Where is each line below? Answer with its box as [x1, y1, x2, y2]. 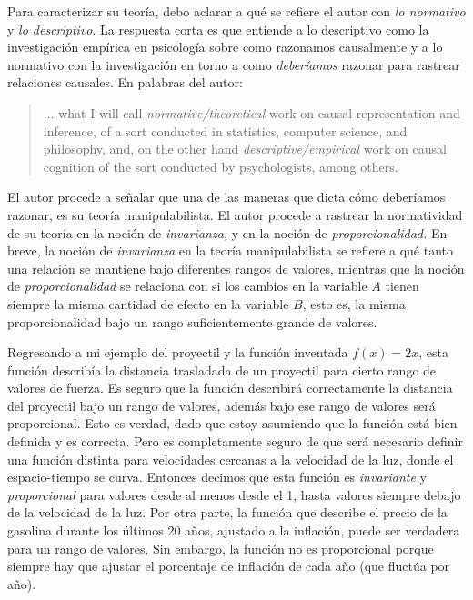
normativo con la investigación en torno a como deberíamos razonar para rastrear [7, 55, 460, 74]
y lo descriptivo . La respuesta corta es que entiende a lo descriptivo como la [7, 19, 429, 38]
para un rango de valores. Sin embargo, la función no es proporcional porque [7, 538, 434, 557]
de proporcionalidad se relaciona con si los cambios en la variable [7, 276, 367, 295]
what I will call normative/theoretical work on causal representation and [58, 103, 460, 122]
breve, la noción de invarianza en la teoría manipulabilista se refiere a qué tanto [7, 241, 454, 260]
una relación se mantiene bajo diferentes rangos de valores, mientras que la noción [7, 258, 465, 277]
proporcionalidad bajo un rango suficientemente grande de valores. [7, 312, 377, 331]
